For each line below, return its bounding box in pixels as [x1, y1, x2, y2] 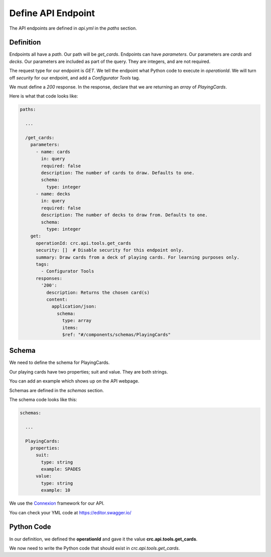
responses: [36, 275, 63, 281]
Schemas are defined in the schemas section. [9, 387, 104, 393]
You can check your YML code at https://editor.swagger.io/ [9, 509, 131, 515]
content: [46, 297, 68, 302]
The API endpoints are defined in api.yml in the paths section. [9, 25, 138, 31]
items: [62, 325, 79, 330]
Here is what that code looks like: [9, 93, 78, 99]
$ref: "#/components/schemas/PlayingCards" [62, 332, 171, 337]
